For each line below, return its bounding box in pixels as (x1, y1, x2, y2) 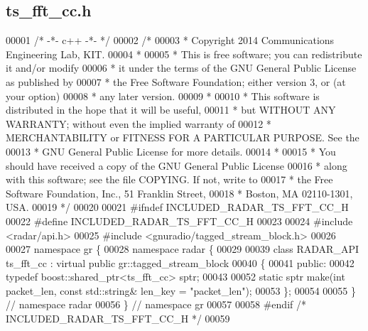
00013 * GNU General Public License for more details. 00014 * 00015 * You (6, 143, 336, 158)
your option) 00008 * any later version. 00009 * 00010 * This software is (6, 88, 320, 103)
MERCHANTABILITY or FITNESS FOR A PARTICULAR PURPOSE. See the (6, 130, 359, 145)
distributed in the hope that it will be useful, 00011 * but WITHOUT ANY (6, 102, 336, 117)
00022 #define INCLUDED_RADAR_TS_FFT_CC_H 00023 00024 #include (6, 213, 353, 228)
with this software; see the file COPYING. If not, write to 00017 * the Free (6, 172, 333, 187)
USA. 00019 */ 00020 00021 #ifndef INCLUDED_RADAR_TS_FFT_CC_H (6, 200, 349, 215)
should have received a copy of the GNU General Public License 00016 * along (6, 158, 347, 173)
